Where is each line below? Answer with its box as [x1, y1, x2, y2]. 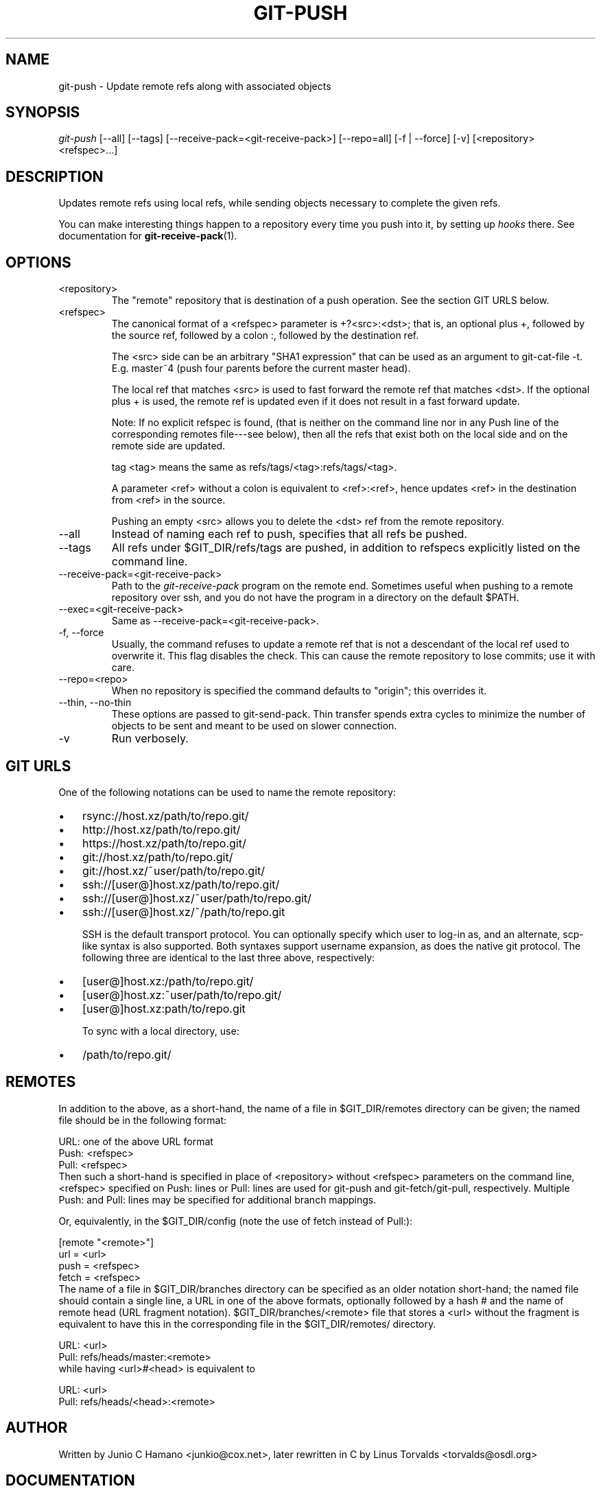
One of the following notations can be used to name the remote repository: [58, 786, 396, 798]
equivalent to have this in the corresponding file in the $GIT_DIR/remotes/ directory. [58, 1317, 436, 1330]
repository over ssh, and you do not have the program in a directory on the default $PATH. [111, 591, 519, 604]
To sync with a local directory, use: [82, 1024, 239, 1037]
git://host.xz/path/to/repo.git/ [82, 849, 233, 864]
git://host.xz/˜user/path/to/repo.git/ [82, 863, 266, 878]
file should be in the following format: [58, 1114, 227, 1126]
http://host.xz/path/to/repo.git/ [82, 822, 241, 836]
